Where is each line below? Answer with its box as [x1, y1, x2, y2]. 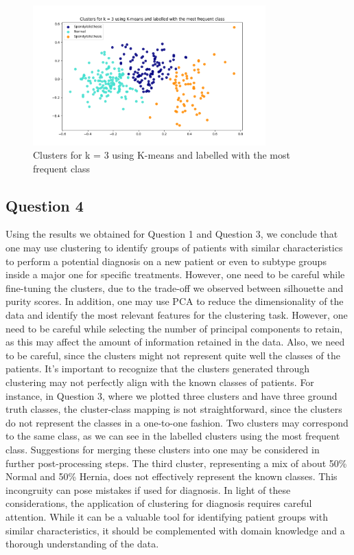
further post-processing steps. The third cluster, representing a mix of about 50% [5, 455, 347, 470]
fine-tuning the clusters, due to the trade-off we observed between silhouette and [5, 280, 344, 295]
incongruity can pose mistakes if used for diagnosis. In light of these [5, 482, 291, 497]
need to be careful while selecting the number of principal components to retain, [5, 321, 343, 335]
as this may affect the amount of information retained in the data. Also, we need [5, 335, 345, 349]
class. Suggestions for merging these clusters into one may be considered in [5, 442, 320, 456]
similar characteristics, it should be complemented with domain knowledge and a [5, 523, 345, 537]
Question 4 [5, 194, 84, 216]
